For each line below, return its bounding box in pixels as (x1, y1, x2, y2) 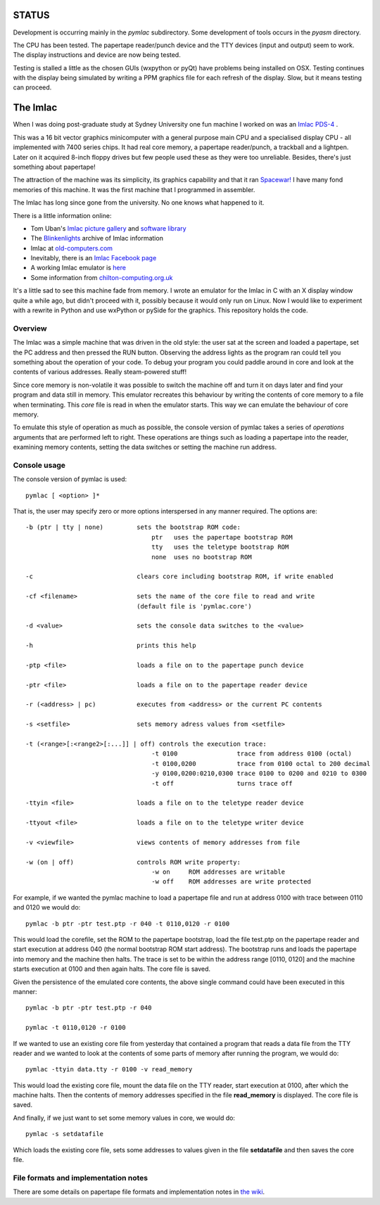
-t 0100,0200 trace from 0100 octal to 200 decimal (151, 760, 371, 767)
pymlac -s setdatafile (25, 1130, 104, 1138)
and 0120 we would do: (13, 903, 81, 912)
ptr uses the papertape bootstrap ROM (151, 533, 293, 541)
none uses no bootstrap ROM (151, 553, 253, 561)
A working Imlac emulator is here (30, 264, 127, 272)
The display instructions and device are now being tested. (13, 51, 181, 59)
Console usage (13, 460, 66, 470)
